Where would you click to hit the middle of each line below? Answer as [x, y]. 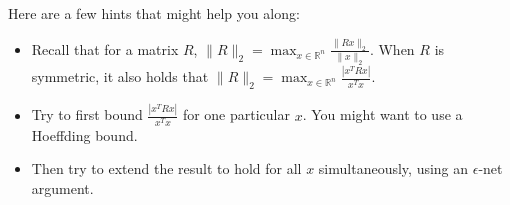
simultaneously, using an [393, 168]
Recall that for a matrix [105, 48]
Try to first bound [87, 114]
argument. [62, 187]
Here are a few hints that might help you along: [154, 13]
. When [392, 48]
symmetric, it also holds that [120, 76]
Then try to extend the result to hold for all [166, 168]
